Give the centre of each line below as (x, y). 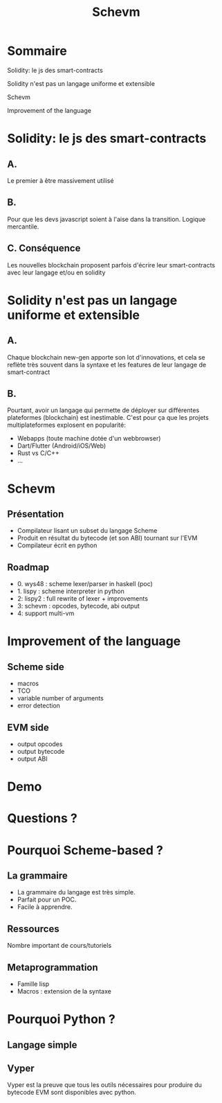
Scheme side (36, 667)
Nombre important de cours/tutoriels (59, 946)
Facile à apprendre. (45, 907)
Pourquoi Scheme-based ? (85, 850)
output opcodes (40, 744)
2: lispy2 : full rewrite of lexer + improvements (83, 599)
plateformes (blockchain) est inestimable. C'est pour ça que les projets (108, 418)
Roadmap (28, 567)
